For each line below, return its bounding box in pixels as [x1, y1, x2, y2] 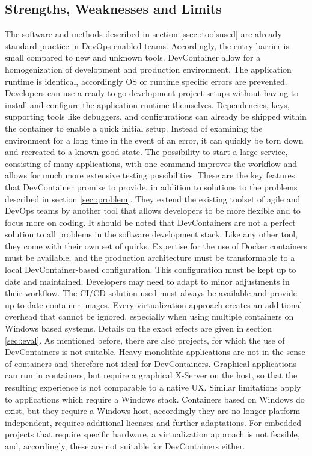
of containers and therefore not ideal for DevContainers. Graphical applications [5, 357, 296, 369]
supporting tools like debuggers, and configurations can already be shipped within [5, 110, 307, 123]
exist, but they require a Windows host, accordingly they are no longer [5, 404, 266, 417]
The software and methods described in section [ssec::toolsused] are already [5, 28, 282, 40]
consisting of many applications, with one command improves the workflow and [5, 157, 298, 169]
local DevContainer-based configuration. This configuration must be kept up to [5, 263, 296, 276]
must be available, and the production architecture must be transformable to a [5, 251, 295, 264]
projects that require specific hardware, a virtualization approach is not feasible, [5, 428, 300, 440]
